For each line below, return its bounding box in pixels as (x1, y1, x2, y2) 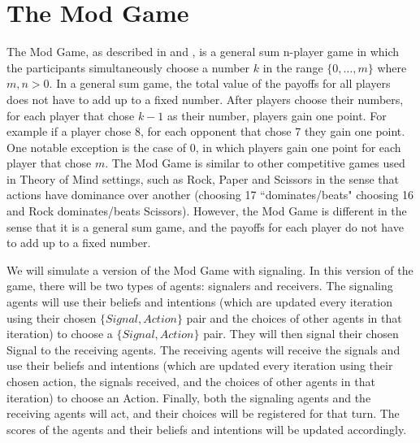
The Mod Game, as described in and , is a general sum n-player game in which (6, 43, 400, 60)
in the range (262, 59, 323, 76)
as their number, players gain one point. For (167, 106, 387, 124)
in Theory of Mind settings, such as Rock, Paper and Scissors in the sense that (6, 170, 400, 187)
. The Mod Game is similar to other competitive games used (105, 154, 405, 172)
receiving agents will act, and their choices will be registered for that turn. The (6, 405, 400, 422)
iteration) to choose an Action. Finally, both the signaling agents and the (6, 389, 371, 406)
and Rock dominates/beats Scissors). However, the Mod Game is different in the (6, 202, 407, 219)
